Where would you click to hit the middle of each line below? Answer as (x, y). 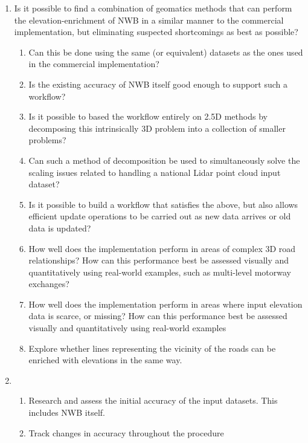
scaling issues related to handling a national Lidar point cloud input (155, 172)
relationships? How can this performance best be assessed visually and (159, 260)
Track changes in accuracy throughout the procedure (126, 432)
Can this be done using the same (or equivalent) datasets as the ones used (166, 52)
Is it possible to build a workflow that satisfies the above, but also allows (163, 204)
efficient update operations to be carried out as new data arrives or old (160, 216)
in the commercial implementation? (94, 64)
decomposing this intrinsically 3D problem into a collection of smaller (157, 128)
